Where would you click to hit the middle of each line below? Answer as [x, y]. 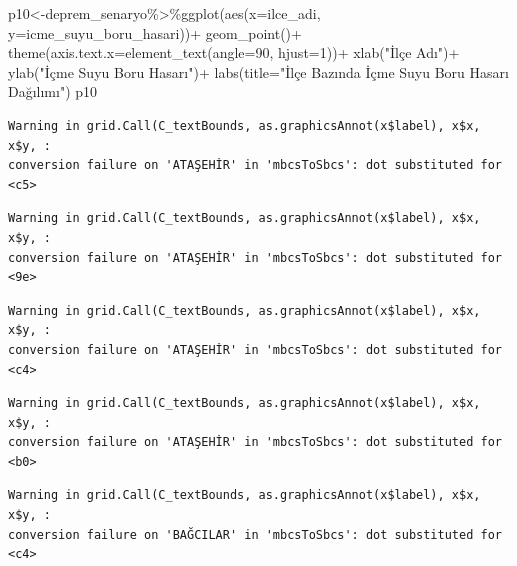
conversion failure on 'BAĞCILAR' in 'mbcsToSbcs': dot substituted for [255, 534]
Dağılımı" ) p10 [53, 91]
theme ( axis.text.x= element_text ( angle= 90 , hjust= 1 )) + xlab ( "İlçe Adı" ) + [234, 52]
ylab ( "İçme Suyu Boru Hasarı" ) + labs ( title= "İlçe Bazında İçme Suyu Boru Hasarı [258, 71]
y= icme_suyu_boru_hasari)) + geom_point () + [155, 32]
